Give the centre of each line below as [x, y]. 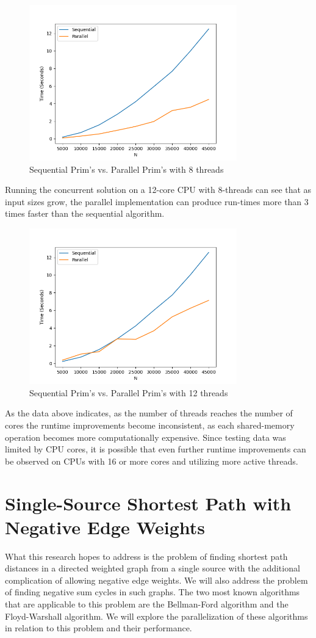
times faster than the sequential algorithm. [85, 213]
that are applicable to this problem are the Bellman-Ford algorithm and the [147, 604]
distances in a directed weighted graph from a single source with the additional [153, 568]
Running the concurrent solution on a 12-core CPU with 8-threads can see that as [158, 190]
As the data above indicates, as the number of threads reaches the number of [149, 413]
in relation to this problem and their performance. [99, 628]
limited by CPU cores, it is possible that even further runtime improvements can [156, 449]
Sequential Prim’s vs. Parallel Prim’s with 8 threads [127, 169]
